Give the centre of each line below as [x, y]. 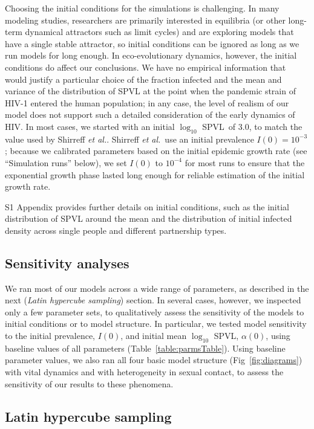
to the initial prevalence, [50, 336]
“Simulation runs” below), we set [66, 162]
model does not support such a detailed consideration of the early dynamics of [150, 115]
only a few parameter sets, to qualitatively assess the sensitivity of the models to [155, 311]
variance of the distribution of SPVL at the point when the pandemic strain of [150, 91]
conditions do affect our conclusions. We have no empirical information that [146, 67]
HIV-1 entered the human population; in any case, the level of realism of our [147, 102]
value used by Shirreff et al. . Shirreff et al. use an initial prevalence [129, 139]
